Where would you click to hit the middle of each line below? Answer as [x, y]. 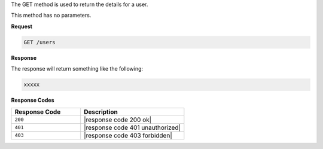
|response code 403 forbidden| [128, 135]
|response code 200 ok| [118, 120]
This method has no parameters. [51, 16]
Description [101, 112]
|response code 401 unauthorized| [132, 127]
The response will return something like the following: [77, 69]
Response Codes [33, 100]
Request [22, 26]
